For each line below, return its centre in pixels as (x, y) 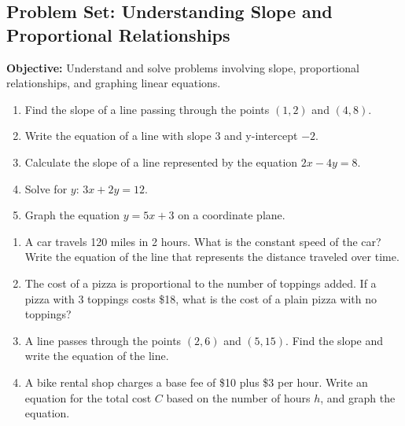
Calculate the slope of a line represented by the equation (161, 162)
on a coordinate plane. (232, 215)
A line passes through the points (103, 340)
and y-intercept (261, 136)
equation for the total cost (88, 397)
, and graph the (358, 397)
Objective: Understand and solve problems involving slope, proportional (183, 67)
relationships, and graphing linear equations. (114, 83)
